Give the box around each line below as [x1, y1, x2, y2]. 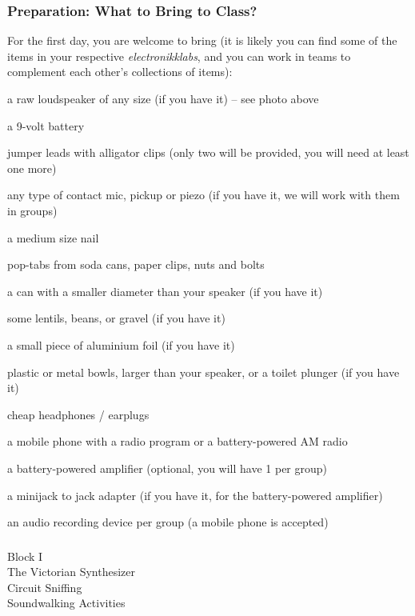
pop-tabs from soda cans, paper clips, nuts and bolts [7, 256, 265, 273]
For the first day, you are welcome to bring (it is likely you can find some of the [7, 32, 397, 49]
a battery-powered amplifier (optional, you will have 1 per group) [7, 459, 328, 476]
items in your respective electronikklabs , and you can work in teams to [7, 47, 351, 64]
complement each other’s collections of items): [7, 63, 233, 80]
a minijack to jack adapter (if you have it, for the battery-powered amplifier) [7, 486, 383, 503]
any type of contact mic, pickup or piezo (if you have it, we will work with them [7, 186, 400, 203]
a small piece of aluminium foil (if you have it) [7, 336, 235, 353]
